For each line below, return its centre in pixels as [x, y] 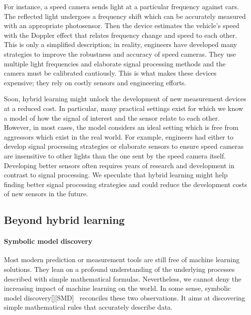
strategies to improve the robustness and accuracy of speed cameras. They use [120, 54]
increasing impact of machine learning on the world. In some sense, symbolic [118, 288]
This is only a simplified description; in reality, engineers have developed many [121, 44]
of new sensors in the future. [46, 194]
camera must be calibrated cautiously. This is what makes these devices [110, 73]
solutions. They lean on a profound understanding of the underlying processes [119, 269]
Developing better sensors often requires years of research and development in [119, 165]
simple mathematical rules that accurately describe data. [88, 307]
